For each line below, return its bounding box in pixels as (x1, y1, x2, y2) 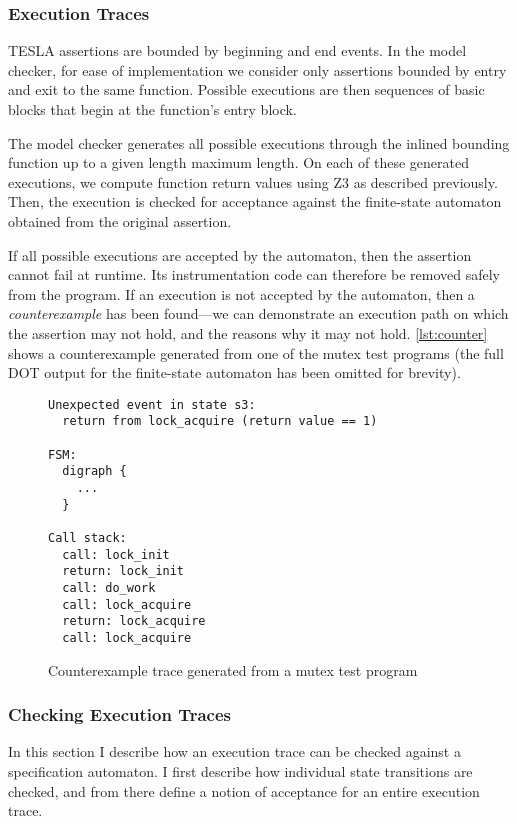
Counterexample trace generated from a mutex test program (48, 659, 418, 680)
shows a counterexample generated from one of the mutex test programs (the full (8, 342, 504, 363)
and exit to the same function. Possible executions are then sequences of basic (8, 79, 485, 100)
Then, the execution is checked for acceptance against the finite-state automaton (8, 191, 502, 212)
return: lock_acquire (62, 614, 206, 629)
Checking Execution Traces (8, 702, 231, 727)
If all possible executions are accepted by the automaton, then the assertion (8, 244, 472, 265)
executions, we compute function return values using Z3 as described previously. (8, 171, 498, 192)
